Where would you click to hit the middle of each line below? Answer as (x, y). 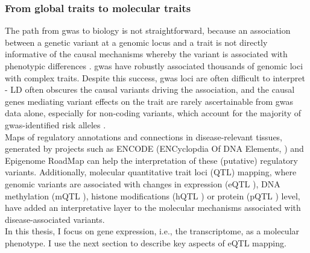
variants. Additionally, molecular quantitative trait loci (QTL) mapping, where (151, 172)
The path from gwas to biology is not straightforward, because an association (148, 30)
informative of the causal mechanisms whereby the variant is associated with (146, 54)
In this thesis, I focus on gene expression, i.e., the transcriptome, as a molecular (152, 231)
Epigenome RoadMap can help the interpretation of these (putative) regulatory (151, 160)
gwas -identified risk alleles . (55, 124)
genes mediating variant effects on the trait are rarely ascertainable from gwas (149, 101)
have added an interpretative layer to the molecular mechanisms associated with (153, 208)
